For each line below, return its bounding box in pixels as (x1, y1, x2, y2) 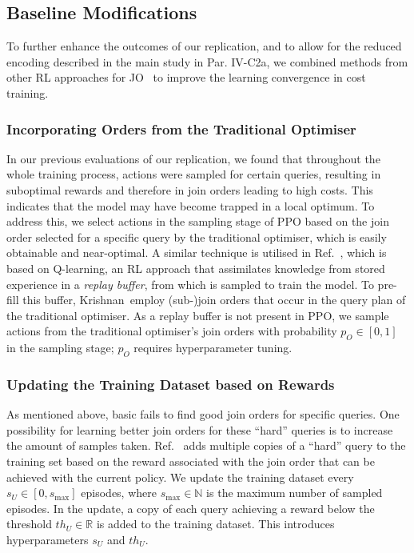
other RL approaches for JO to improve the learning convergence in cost (6, 69, 366, 86)
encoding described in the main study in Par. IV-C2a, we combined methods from (6, 53, 408, 70)
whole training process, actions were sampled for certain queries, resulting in (6, 166, 381, 182)
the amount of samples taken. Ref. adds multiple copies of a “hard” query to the (6, 437, 406, 454)
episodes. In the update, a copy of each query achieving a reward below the (6, 499, 375, 516)
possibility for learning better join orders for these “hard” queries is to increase (6, 421, 393, 438)
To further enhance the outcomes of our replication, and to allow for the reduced (6, 38, 402, 54)
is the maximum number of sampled (206, 484, 383, 501)
